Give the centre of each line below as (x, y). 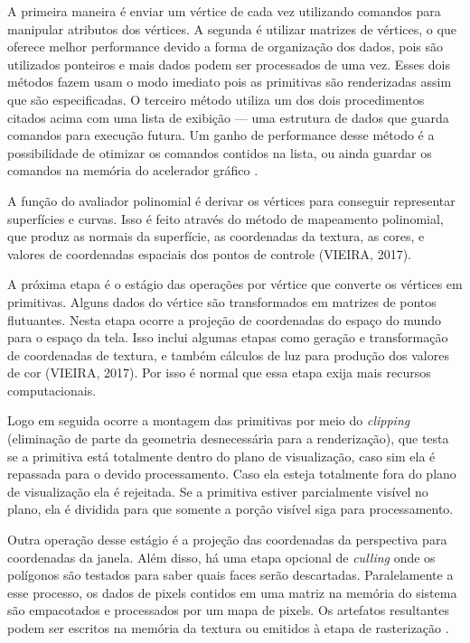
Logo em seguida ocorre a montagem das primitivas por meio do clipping (209, 420)
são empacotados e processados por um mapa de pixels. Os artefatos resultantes (228, 610)
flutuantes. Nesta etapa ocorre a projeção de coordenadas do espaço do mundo (224, 319)
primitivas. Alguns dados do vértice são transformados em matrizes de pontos (222, 301)
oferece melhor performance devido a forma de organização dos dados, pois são (225, 47)
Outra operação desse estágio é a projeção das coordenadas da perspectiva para (227, 540)
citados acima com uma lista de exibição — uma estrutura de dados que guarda (228, 117)
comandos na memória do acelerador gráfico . (133, 170)
